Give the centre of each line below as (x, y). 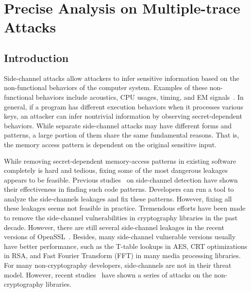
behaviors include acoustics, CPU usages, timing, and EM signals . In (140, 97)
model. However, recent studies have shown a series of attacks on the (108, 274)
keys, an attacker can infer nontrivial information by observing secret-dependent (123, 116)
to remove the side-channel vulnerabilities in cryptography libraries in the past (121, 218)
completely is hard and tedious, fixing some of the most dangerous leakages (116, 170)
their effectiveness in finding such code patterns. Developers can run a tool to (119, 189)
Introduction (36, 57)
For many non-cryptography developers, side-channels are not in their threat (118, 265)
